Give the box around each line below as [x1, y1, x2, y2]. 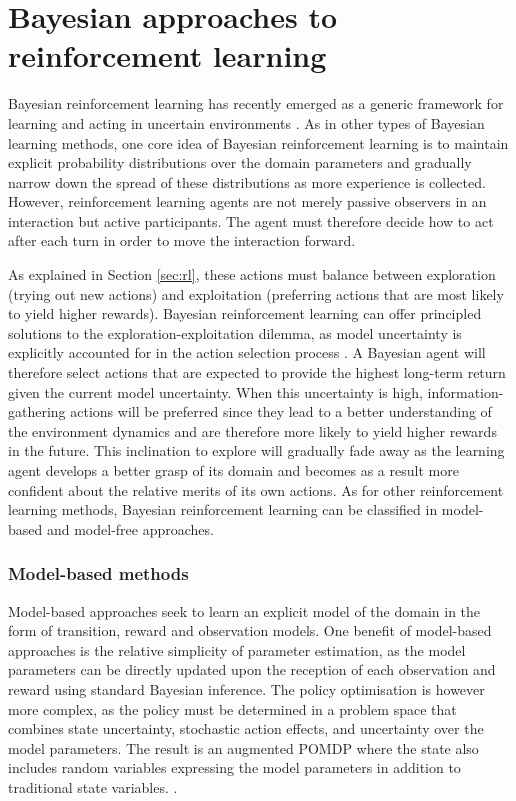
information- [427, 381, 504, 402]
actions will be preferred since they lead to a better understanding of [70, 401, 492, 422]
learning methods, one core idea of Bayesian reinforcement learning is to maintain [8, 132, 509, 153]
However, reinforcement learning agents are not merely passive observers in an [8, 191, 487, 212]
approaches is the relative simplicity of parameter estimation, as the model [8, 639, 466, 660]
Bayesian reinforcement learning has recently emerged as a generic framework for [8, 93, 504, 114]
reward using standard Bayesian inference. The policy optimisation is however [8, 678, 485, 699]
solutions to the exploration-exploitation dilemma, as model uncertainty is [8, 322, 462, 343]
